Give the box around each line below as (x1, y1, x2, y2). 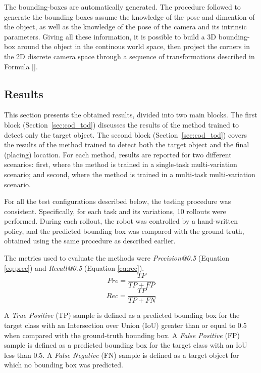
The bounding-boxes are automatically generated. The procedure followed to (4, 2, 241, 12)
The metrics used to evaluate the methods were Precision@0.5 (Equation (4, 253, 230, 263)
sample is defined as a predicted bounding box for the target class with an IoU (4, 340, 247, 350)
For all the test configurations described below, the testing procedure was (4, 196, 231, 206)
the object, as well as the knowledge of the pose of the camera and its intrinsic (4, 21, 247, 32)
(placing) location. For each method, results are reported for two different (4, 149, 232, 159)
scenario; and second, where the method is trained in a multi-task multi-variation (4, 169, 255, 179)
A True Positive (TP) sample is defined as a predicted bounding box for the (4, 310, 240, 320)
